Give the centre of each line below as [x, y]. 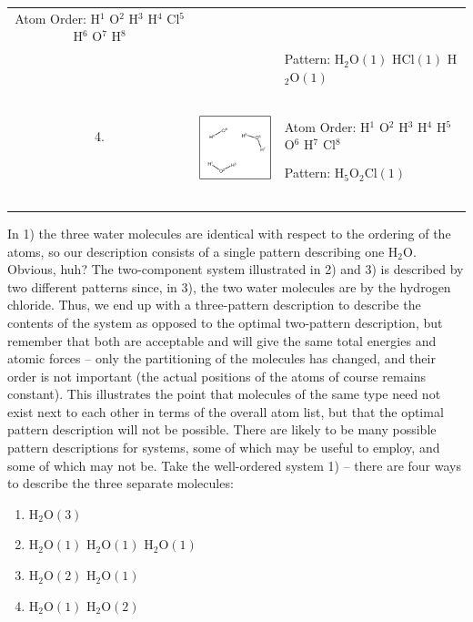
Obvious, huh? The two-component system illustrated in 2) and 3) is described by [236, 269]
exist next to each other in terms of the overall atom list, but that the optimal [226, 411]
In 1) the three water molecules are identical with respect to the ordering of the [229, 233]
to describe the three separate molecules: [121, 483]
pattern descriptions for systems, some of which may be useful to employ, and [224, 448]
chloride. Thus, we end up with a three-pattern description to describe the [214, 305]
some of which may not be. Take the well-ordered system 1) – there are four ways [234, 465]
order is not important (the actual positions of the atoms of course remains [216, 376]
